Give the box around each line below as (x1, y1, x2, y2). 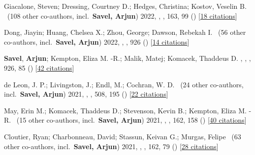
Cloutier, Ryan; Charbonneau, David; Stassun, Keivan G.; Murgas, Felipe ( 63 (4, 131, 241, 141)
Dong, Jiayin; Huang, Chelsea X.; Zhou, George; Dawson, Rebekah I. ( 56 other (4, 27, 246, 37)
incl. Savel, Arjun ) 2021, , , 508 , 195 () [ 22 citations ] (4, 89, 168, 99)
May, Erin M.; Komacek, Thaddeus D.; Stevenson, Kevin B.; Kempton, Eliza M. (4, 105, 247, 115)
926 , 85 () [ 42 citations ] (4, 62, 74, 73)
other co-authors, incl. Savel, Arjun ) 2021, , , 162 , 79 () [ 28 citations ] (4, 141, 219, 151)
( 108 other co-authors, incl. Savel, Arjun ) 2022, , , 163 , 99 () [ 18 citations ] (7, 10, 237, 21)
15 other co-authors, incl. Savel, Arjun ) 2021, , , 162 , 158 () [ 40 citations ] (19, 115, 247, 125)
